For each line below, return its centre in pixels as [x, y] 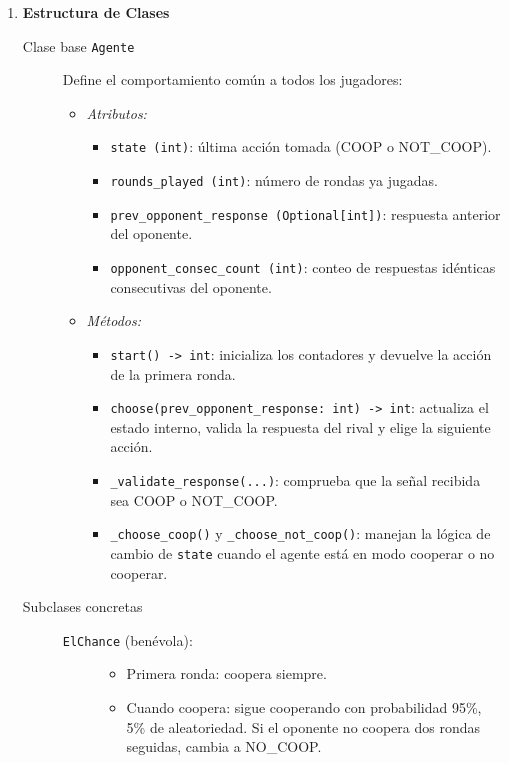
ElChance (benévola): [127, 639]
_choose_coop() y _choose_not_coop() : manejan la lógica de [300, 533]
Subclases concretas [82, 606]
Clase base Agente [78, 45]
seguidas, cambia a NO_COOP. [224, 746]
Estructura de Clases [96, 12]
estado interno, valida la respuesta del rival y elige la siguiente [300, 426]
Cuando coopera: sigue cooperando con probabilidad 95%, [304, 706]
